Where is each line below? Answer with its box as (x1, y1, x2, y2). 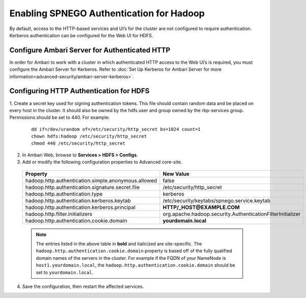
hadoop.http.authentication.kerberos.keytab (25, 197, 131, 204)
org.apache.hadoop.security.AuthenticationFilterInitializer (162, 210, 301, 218)
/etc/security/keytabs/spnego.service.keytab (162, 197, 271, 204)
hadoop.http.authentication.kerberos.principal (25, 204, 136, 211)
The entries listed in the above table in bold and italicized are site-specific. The (36, 241, 202, 247)
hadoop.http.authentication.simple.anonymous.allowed (25, 177, 158, 184)
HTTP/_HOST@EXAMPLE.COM (162, 204, 240, 211)
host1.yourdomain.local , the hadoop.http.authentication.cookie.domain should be (36, 262, 236, 268)
